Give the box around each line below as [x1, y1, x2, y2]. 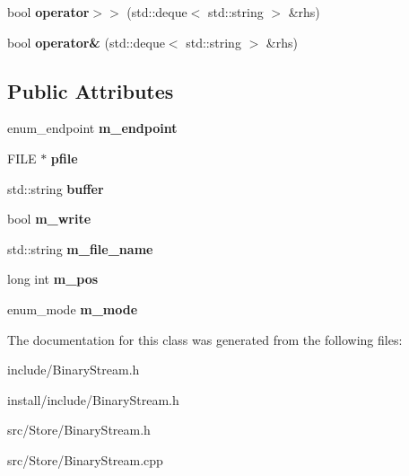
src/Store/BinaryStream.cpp [7, 450, 163, 469]
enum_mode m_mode [7, 299, 138, 318]
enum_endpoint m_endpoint [7, 119, 178, 137]
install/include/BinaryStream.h [7, 390, 179, 409]
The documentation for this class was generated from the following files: [7, 330, 403, 348]
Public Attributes [7, 76, 174, 104]
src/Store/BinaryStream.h [7, 420, 151, 439]
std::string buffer [7, 179, 104, 198]
